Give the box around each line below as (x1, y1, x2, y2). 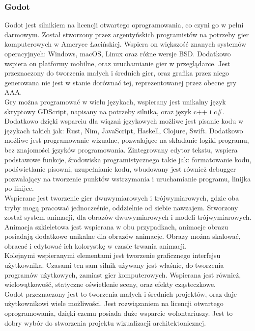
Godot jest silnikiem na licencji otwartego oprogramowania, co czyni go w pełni (4, 20, 244, 30)
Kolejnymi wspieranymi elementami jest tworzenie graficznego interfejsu (4, 250, 221, 260)
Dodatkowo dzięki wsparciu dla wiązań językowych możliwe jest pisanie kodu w (4, 116, 244, 126)
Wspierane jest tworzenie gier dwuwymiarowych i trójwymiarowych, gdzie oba (4, 192, 239, 203)
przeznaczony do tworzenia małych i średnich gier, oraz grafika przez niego (4, 68, 229, 78)
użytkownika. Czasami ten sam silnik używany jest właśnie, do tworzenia (4, 260, 224, 270)
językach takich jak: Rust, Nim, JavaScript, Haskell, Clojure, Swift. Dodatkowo (4, 125, 243, 135)
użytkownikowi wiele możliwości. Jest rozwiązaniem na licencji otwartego (4, 298, 224, 308)
